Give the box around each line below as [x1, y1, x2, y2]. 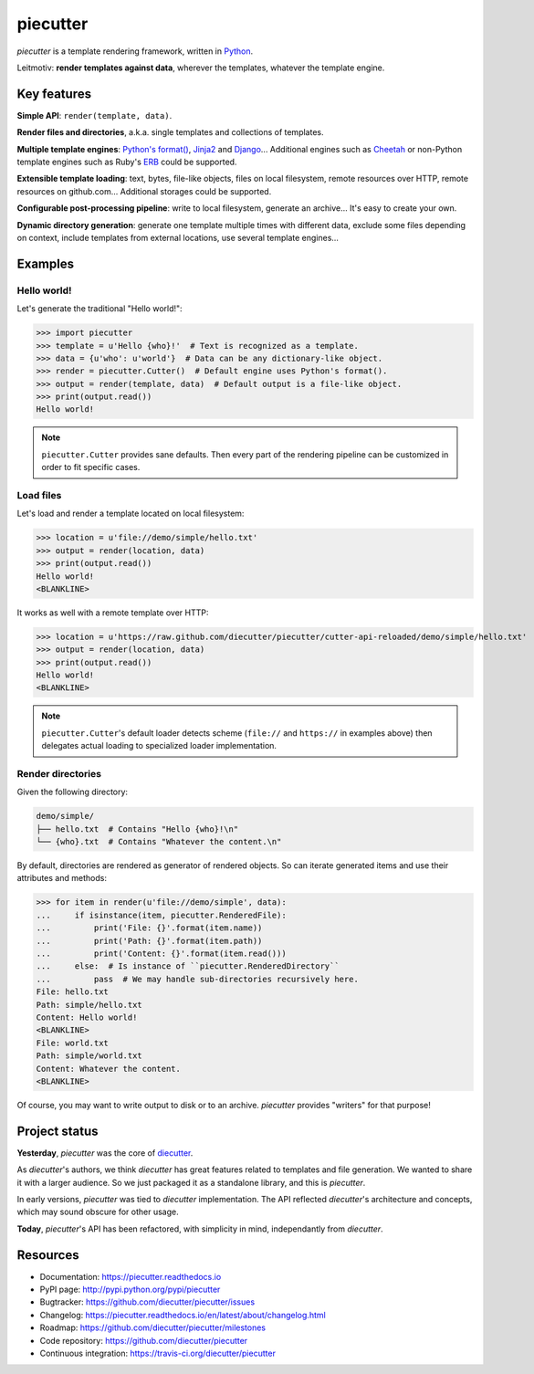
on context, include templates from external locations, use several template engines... [16, 232, 340, 243]
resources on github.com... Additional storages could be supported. [16, 185, 272, 196]
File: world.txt [36, 1037, 110, 1048]
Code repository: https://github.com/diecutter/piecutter [39, 1335, 248, 1346]
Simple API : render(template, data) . [16, 110, 173, 121]
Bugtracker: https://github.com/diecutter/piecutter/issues [39, 1296, 256, 1307]
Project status [16, 1123, 99, 1138]
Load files [16, 488, 62, 501]
